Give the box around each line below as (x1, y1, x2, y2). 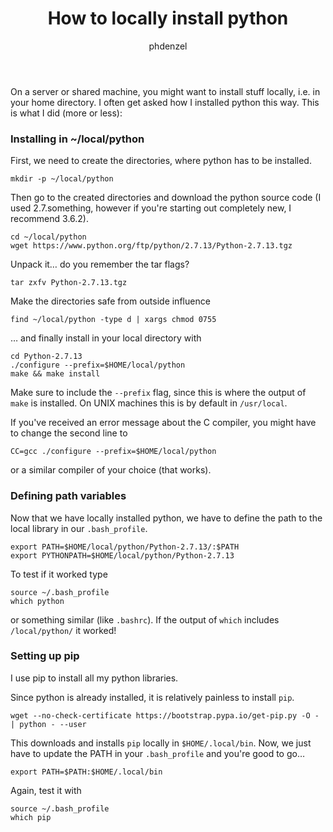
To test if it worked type (10, 568, 108, 580)
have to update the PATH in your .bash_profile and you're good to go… (10, 747, 306, 759)
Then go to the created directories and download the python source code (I (10, 192, 322, 204)
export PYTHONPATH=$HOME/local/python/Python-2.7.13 (10, 550, 235, 561)
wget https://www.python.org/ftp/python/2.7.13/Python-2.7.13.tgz (10, 241, 293, 251)
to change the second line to (10, 427, 128, 439)
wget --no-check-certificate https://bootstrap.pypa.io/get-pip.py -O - (10, 710, 320, 721)
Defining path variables (10, 489, 127, 503)
